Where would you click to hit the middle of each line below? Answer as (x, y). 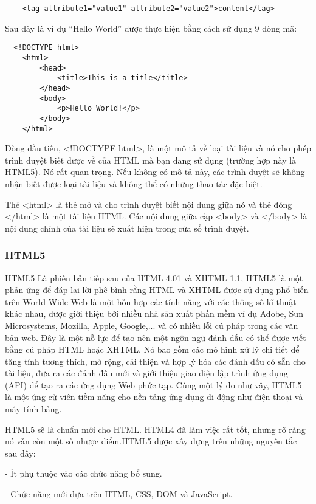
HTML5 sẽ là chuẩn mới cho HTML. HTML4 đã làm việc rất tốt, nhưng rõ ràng (155, 429)
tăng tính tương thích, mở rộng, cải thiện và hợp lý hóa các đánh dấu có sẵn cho (155, 361)
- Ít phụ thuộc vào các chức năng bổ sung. (84, 473)
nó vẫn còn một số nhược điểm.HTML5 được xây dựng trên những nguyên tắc (151, 441)
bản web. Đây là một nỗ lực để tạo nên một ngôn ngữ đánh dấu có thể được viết (156, 337)
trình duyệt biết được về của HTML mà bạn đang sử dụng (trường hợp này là (151, 160)
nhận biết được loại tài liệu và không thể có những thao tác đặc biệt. (134, 183)
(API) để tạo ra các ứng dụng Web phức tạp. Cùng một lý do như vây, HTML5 (153, 385)
